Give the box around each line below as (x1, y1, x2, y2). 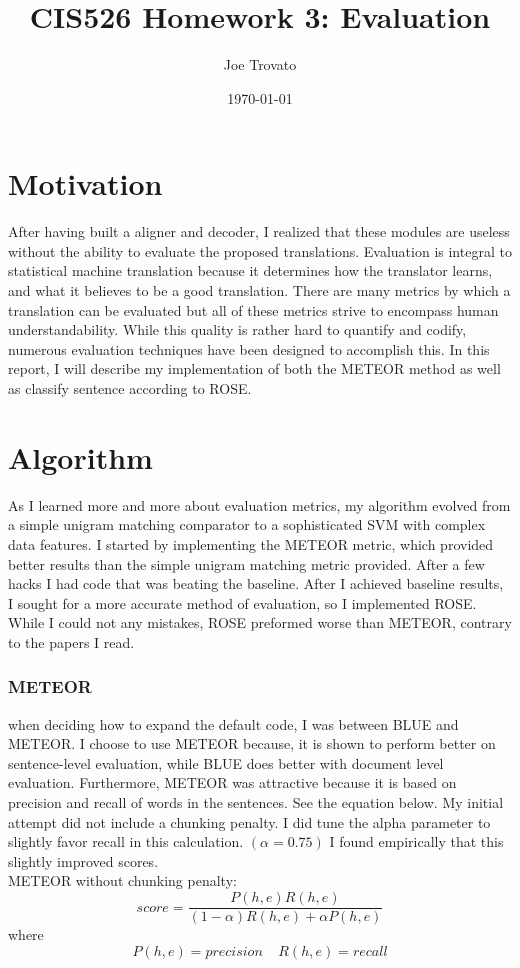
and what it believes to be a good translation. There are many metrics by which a (8, 280, 511, 301)
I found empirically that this (329, 831, 504, 852)
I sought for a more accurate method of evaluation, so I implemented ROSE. (8, 592, 477, 613)
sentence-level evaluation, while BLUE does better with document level (8, 752, 444, 773)
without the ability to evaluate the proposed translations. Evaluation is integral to (8, 240, 512, 261)
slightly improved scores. (8, 850, 159, 871)
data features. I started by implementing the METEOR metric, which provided (8, 533, 494, 554)
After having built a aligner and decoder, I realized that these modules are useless (8, 221, 510, 242)
